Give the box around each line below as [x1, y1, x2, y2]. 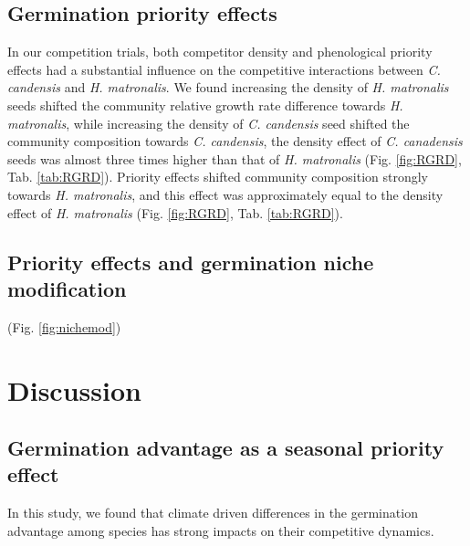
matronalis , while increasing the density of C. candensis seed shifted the [7, 113, 410, 132]
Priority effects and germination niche [7, 247, 374, 276]
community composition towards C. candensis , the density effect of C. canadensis [7, 131, 463, 151]
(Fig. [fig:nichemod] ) [7, 317, 121, 336]
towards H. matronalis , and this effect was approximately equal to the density [7, 184, 444, 204]
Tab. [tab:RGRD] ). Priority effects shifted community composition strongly [7, 167, 429, 186]
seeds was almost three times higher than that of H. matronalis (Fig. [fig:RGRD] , [7, 149, 462, 168]
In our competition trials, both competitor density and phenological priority [7, 42, 433, 61]
